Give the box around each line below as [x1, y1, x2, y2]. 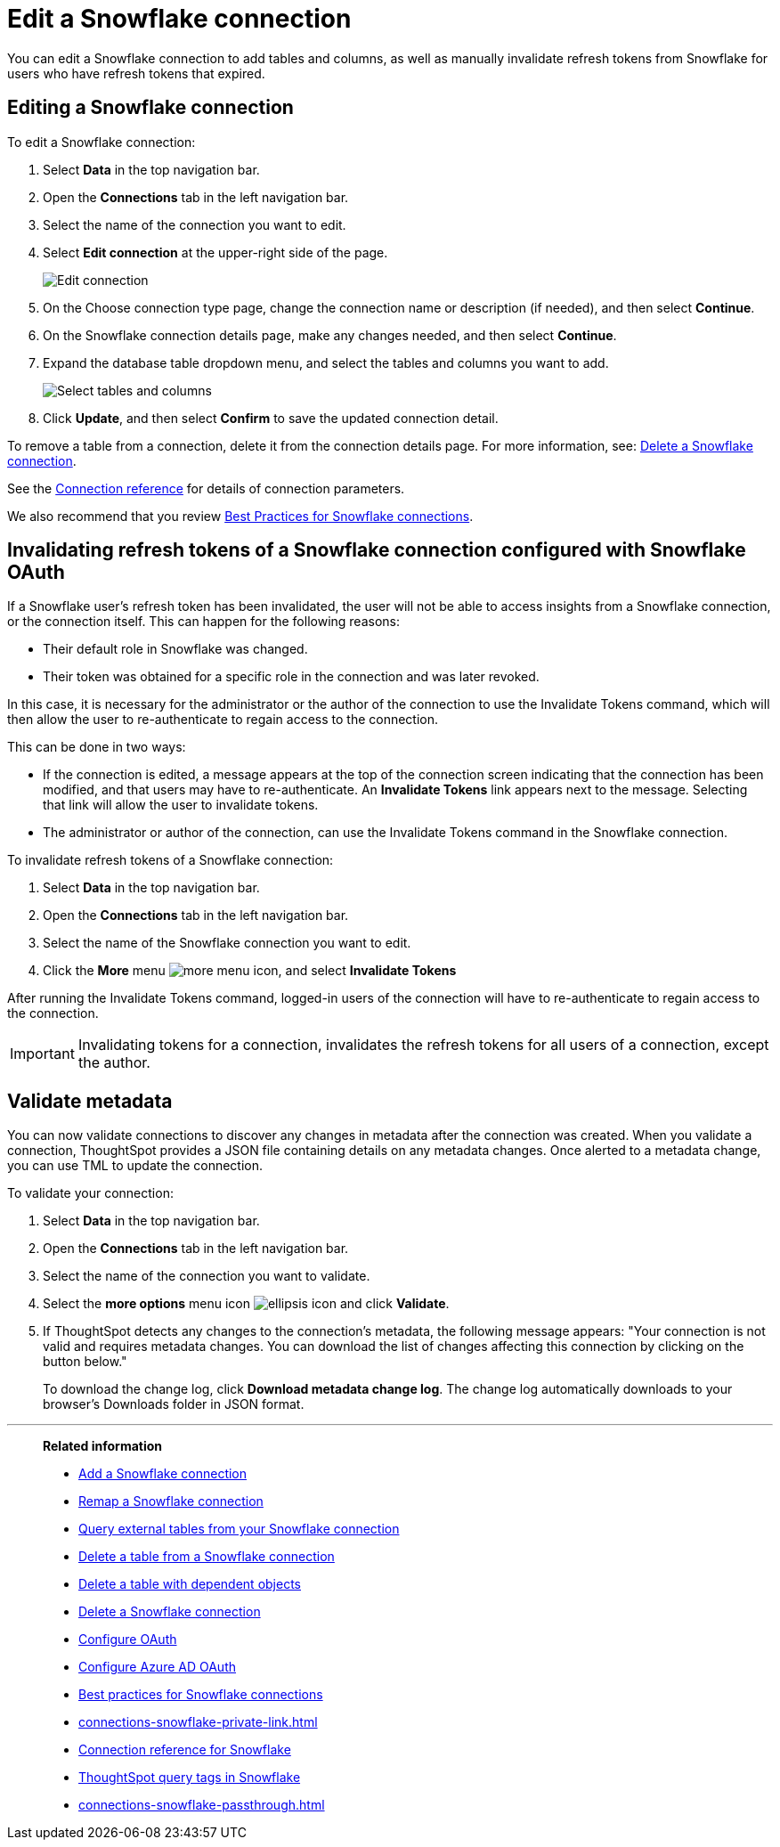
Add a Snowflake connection [78, 1466, 248, 1482]
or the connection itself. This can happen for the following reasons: [7, 614, 400, 630]
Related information [43, 1438, 163, 1454]
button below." [43, 1354, 127, 1370]
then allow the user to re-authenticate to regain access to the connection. [7, 712, 439, 728]
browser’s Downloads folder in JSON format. [43, 1396, 305, 1412]
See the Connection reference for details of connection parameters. [7, 480, 405, 496]
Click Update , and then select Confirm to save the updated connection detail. [43, 410, 499, 426]
